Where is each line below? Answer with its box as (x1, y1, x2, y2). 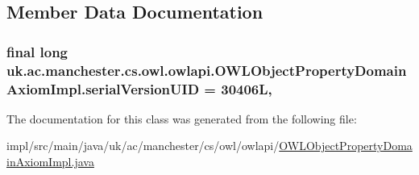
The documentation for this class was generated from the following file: (6, 110, 357, 127)
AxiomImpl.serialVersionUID (6, 78, 200, 98)
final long (6, 41, 68, 61)
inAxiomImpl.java (6, 153, 94, 170)
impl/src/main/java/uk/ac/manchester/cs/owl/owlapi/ (6, 137, 280, 154)
